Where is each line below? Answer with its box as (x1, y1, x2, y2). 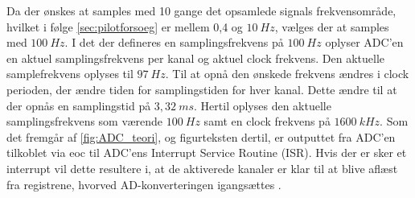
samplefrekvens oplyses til (6, 65, 134, 82)
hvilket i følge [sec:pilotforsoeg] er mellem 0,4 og (6, 18, 243, 35)
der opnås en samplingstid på (6, 97, 151, 113)
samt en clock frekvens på (203, 113, 331, 130)
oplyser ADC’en (325, 34, 404, 51)
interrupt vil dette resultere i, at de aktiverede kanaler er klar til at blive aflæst (6, 159, 398, 176)
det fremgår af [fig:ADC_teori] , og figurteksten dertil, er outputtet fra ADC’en (6, 128, 396, 145)
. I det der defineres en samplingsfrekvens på (64, 34, 284, 51)
